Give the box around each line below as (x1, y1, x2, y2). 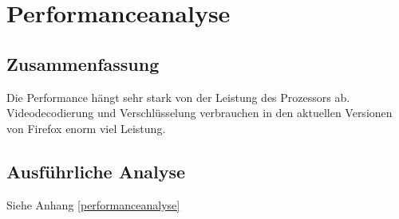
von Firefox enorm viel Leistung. (6, 119, 166, 136)
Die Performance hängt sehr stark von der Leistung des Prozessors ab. (6, 88, 350, 105)
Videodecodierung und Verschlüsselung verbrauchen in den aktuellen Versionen (6, 104, 393, 121)
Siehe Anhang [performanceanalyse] (6, 196, 180, 213)
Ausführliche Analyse (6, 158, 186, 183)
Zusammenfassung (6, 51, 160, 76)
